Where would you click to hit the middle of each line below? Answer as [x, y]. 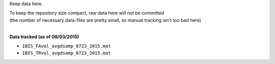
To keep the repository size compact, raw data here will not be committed [87, 13]
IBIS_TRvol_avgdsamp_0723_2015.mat [67, 53]
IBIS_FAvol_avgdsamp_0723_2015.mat [67, 46]
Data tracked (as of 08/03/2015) [44, 37]
